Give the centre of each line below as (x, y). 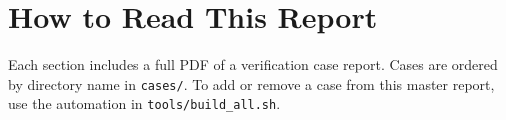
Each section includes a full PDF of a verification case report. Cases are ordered (253, 64)
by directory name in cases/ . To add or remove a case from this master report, (251, 83)
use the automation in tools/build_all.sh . (144, 103)
